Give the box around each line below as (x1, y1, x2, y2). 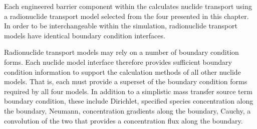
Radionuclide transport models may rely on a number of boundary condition (4, 47, 239, 57)
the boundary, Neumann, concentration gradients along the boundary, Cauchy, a (4, 105, 251, 116)
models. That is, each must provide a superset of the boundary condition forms (4, 76, 247, 87)
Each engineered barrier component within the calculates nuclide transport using (4, 1, 252, 11)
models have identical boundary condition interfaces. (4, 30, 165, 40)
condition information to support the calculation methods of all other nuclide (4, 66, 241, 77)
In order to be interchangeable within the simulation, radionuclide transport (4, 20, 237, 31)
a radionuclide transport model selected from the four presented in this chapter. (4, 10, 249, 21)
